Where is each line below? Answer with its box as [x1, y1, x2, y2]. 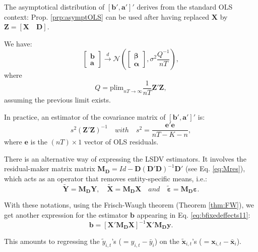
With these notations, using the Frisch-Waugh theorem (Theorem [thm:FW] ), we [4, 199, 254, 210]
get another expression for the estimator [4, 209, 128, 220]
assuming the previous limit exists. [4, 94, 111, 105]
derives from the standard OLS [137, 2, 233, 12]
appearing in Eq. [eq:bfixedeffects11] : [137, 209, 250, 220]
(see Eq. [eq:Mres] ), [185, 163, 245, 174]
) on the [154, 236, 179, 246]
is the [30, 136, 48, 147]
